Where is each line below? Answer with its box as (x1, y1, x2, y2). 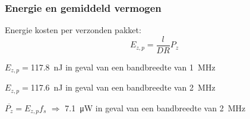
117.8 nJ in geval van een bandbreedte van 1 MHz (30, 60, 216, 73)
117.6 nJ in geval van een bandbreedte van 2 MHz (30, 81, 216, 94)
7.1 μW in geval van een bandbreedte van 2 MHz (65, 101, 246, 114)
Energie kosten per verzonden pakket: (5, 24, 141, 36)
